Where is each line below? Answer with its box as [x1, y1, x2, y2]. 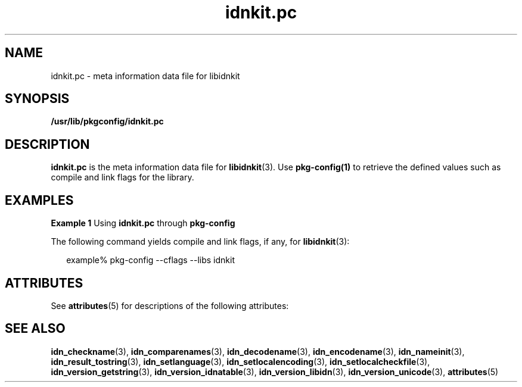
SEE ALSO [5, 321, 66, 336]
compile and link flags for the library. [51, 172, 194, 183]
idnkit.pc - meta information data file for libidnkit [51, 70, 240, 81]
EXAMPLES [5, 192, 74, 208]
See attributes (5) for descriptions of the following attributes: [51, 300, 289, 311]
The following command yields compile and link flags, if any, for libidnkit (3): [51, 236, 350, 247]
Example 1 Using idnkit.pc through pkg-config [51, 218, 235, 229]
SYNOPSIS [5, 91, 70, 107]
